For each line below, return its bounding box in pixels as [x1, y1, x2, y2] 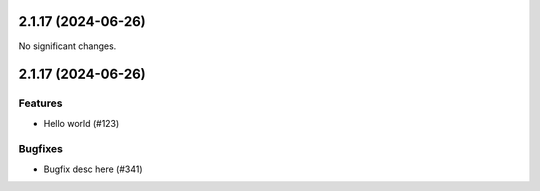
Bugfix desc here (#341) [43, 163, 144, 175]
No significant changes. [18, 40, 117, 52]
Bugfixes [18, 142, 64, 156]
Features [18, 96, 63, 110]
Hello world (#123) [43, 117, 120, 129]
